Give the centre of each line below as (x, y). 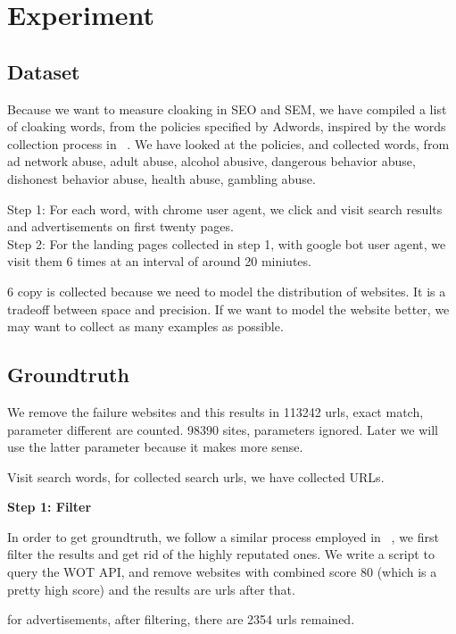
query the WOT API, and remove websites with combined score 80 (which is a (222, 572)
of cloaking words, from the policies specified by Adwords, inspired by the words (227, 126)
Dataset (44, 71)
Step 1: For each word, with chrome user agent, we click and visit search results (225, 209)
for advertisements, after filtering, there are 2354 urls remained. (181, 619)
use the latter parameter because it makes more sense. (155, 447)
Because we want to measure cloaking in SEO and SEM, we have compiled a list (227, 108)
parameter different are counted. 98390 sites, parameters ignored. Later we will (223, 429)
